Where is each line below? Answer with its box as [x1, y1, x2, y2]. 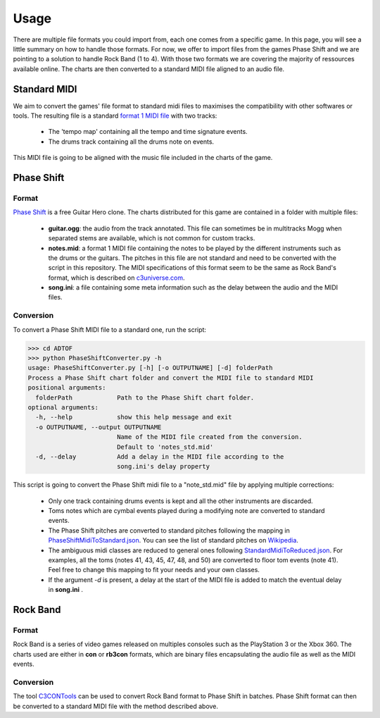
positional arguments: [27, 384, 106, 392]
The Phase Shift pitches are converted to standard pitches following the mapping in [48, 526, 290, 535]
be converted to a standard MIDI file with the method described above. [13, 702, 218, 710]
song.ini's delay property [116, 462, 210, 471]
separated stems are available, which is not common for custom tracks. [48, 234, 255, 242]
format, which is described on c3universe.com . [48, 273, 186, 282]
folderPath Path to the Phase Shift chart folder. [35, 393, 255, 402]
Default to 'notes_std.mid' [116, 442, 214, 451]
